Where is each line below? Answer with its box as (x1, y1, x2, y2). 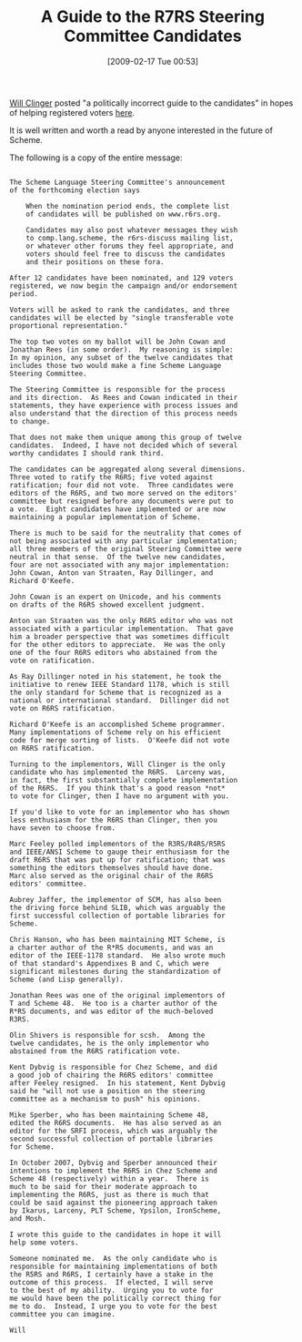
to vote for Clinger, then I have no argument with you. (9, 791, 230, 801)
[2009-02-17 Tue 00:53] (107, 56, 198, 67)
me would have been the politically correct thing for (9, 1294, 222, 1303)
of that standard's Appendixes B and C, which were (9, 958, 209, 968)
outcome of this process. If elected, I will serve (9, 1277, 214, 1286)
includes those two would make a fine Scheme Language (9, 361, 222, 370)
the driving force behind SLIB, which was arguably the (9, 903, 226, 912)
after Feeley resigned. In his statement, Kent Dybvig (9, 1078, 226, 1088)
